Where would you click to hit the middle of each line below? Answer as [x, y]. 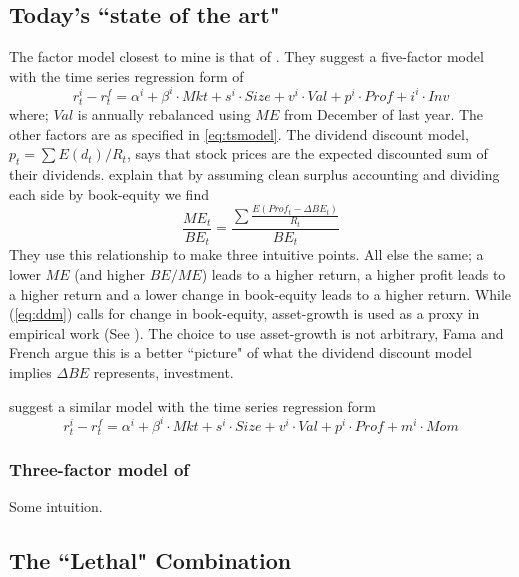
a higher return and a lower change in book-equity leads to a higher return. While [260, 293]
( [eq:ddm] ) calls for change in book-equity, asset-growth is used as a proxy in [244, 313]
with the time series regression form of [126, 75]
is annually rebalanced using [164, 114]
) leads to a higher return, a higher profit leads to [353, 274]
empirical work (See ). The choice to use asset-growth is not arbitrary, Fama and [256, 332]
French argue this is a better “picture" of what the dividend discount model [240, 352]
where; [29, 114]
